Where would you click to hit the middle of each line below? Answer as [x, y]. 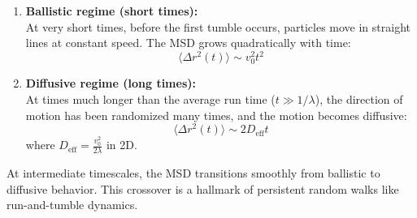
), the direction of [359, 99]
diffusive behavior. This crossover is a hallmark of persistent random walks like [203, 188]
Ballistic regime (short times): [112, 11]
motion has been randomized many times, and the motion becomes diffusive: [216, 115]
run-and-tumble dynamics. [72, 205]
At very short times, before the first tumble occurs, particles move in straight [218, 26]
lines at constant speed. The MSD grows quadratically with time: [188, 43]
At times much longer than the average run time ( [150, 99]
